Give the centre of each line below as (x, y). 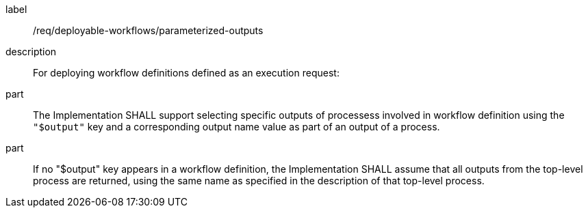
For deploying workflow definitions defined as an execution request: (186, 73)
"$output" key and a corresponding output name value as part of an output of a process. (237, 127)
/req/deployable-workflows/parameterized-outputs (148, 30)
